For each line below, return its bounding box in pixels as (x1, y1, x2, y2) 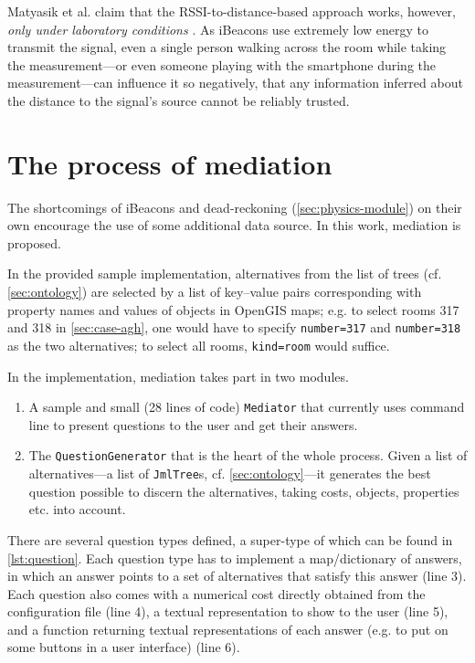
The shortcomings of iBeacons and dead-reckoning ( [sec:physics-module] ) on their (7, 197, 462, 216)
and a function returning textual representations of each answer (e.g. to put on (7, 619, 449, 638)
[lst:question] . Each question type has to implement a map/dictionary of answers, (7, 548, 462, 567)
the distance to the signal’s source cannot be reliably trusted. (7, 90, 350, 110)
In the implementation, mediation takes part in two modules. (7, 366, 349, 385)
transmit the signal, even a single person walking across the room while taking (7, 37, 447, 57)
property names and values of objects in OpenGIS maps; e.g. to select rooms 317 (7, 300, 459, 319)
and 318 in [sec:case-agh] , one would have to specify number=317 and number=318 (7, 318, 461, 337)
